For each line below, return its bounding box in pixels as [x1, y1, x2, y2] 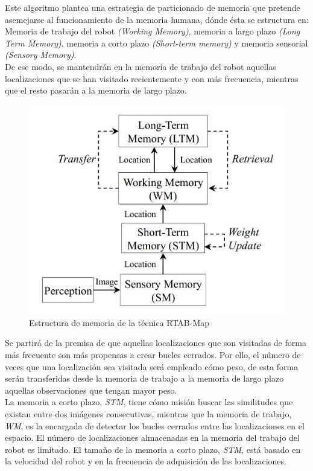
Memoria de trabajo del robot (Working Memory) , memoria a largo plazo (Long [5, 25, 300, 37]
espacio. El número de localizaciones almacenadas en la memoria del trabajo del [5, 431, 300, 444]
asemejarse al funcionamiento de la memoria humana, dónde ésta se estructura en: [5, 13, 309, 25]
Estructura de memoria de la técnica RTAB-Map [29, 316, 210, 328]
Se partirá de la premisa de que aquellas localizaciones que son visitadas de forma [5, 336, 306, 349]
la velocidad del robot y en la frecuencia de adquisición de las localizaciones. [5, 455, 286, 467]
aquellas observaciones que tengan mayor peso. [5, 383, 177, 396]
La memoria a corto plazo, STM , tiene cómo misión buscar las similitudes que [5, 396, 293, 408]
